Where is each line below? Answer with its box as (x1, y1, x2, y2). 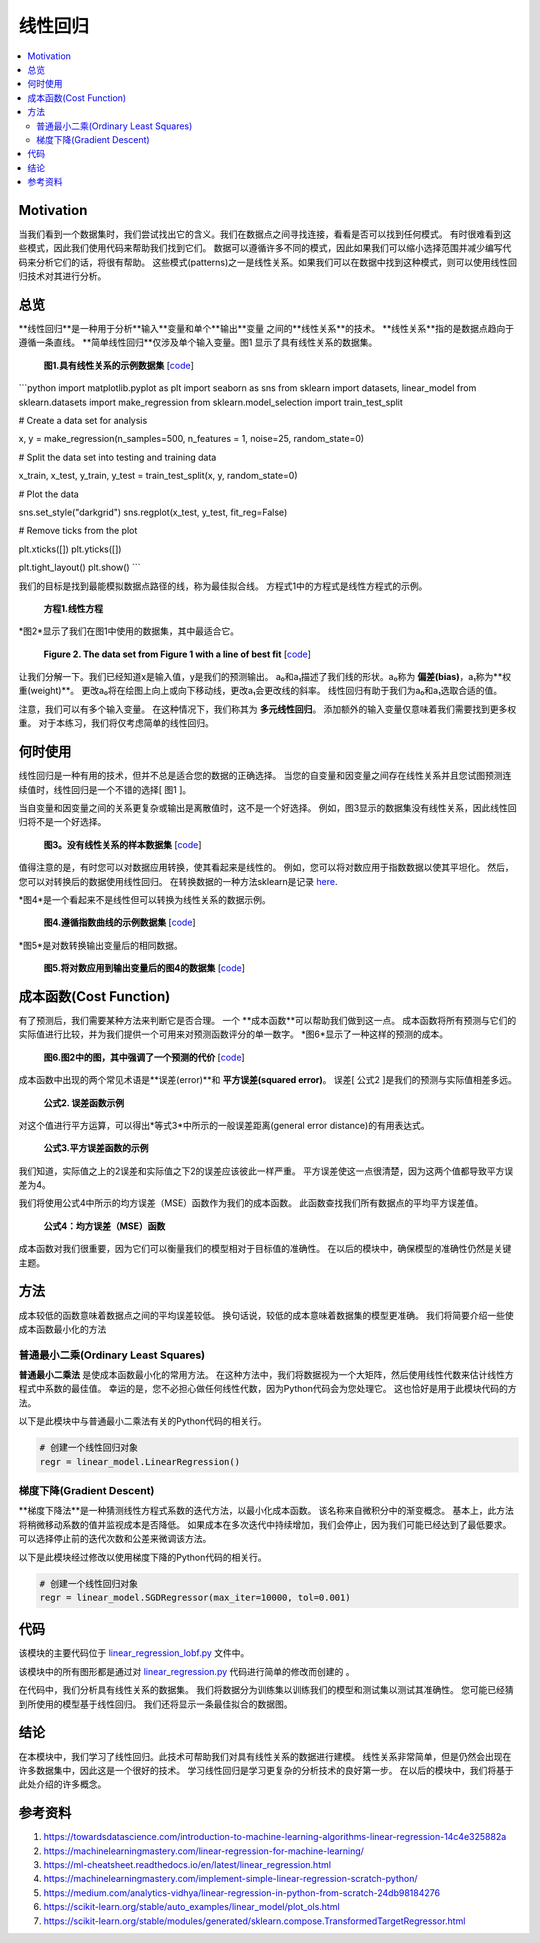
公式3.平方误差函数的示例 (43, 1142, 149, 1154)
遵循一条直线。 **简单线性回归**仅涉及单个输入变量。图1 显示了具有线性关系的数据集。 (18, 336, 378, 349)
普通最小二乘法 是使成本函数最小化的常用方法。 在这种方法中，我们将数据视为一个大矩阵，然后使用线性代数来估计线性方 (18, 1369, 514, 1381)
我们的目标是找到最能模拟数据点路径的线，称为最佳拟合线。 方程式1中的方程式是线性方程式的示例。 (18, 580, 428, 592)
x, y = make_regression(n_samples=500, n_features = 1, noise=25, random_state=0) (18, 433, 365, 445)
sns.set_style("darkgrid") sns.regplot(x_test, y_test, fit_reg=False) (18, 506, 288, 518)
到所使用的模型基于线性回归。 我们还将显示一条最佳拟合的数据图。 (18, 1698, 293, 1710)
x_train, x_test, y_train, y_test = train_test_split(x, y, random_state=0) (18, 470, 299, 482)
